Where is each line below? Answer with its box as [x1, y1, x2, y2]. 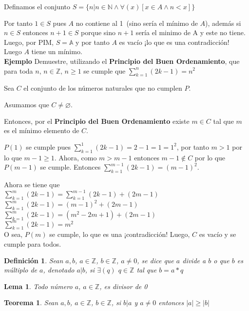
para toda [4, 65, 33, 76]
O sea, [4, 229, 23, 239]
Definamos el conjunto [4, 1, 70, 11]
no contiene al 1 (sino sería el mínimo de [76, 18, 198, 28]
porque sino [81, 27, 116, 38]
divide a [182, 255, 206, 265]
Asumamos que [4, 99, 49, 109]
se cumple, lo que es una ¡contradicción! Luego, [49, 229, 190, 239]
